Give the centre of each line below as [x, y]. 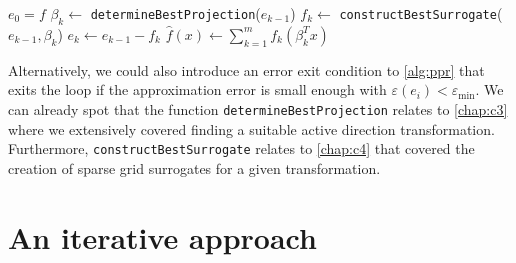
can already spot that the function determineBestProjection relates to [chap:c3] [258, 108]
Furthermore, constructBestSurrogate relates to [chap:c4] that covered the [241, 148]
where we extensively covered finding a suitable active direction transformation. [251, 128]
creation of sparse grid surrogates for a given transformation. [194, 167]
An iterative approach [162, 236]
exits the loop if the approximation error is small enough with [197, 89]
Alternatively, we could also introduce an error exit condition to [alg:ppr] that [246, 69]
